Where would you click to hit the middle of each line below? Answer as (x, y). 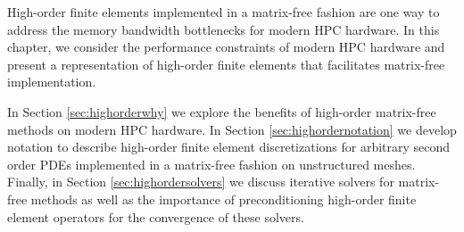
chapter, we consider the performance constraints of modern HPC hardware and (226, 47)
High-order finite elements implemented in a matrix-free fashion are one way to (224, 12)
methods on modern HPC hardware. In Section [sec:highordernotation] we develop (232, 129)
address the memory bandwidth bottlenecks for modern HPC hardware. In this (224, 29)
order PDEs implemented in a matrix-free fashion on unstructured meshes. (211, 164)
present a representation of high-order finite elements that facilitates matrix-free (226, 64)
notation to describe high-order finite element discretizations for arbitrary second (229, 147)
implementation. (52, 82)
